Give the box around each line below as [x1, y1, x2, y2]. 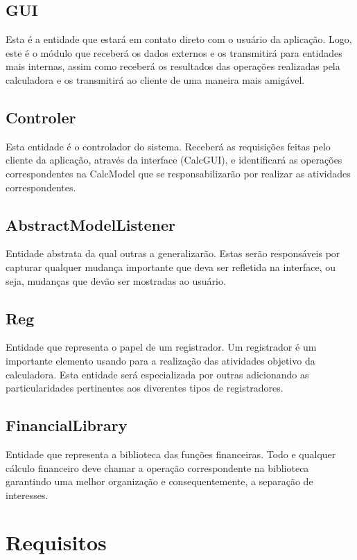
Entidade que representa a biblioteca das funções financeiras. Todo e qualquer [6, 446, 336, 461]
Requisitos [6, 528, 107, 557]
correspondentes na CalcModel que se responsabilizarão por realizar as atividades [6, 166, 351, 180]
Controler [6, 106, 76, 128]
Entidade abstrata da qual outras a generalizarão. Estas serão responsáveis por [6, 246, 340, 261]
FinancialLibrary [6, 414, 128, 436]
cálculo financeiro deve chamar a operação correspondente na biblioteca [6, 460, 309, 475]
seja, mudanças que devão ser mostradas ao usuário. [6, 273, 226, 288]
